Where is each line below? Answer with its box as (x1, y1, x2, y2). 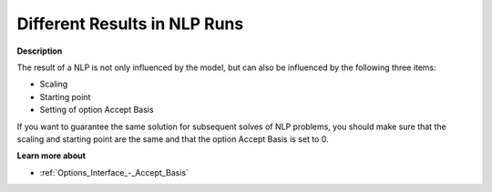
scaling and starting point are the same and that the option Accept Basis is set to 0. (16, 133, 329, 145)
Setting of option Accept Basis (39, 105, 154, 116)
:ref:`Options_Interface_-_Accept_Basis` (39, 167, 189, 177)
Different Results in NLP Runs (16, 14, 244, 34)
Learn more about (16, 150, 87, 161)
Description (16, 45, 63, 56)
